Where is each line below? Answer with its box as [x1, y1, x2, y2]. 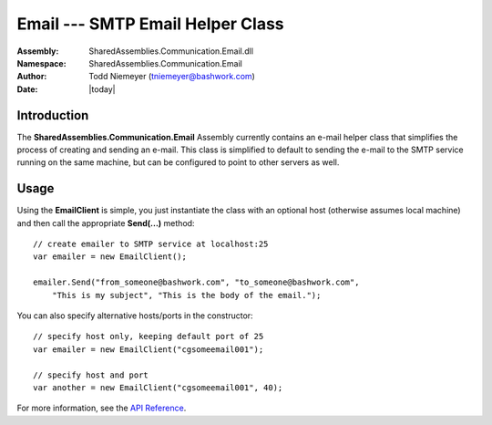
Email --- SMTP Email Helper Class [16, 14, 284, 34]
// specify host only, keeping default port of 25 [33, 331, 264, 342]
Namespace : [16, 57, 67, 68]
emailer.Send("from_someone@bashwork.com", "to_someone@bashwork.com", [33, 277, 360, 287]
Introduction [16, 108, 89, 123]
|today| [88, 83, 116, 95]
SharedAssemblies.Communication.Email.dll [88, 46, 254, 57]
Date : [16, 83, 38, 95]
